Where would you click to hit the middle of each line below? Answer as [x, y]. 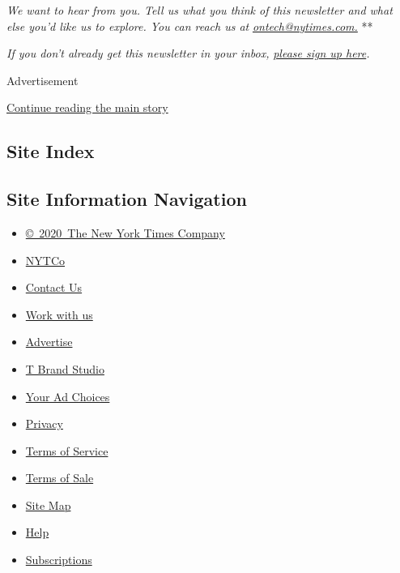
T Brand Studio [65, 368]
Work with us [59, 314]
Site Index [51, 151]
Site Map [48, 505]
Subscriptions [59, 560]
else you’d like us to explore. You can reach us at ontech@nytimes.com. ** [190, 26]
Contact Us [54, 287]
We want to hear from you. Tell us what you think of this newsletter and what [200, 10]
